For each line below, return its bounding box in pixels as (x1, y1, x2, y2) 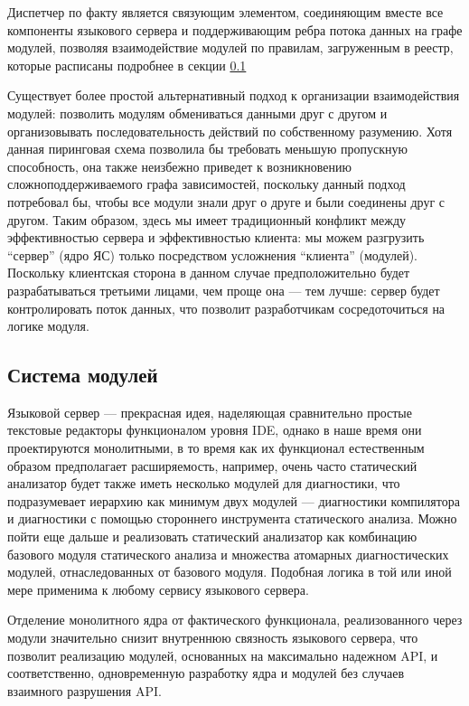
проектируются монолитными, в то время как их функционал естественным (7, 438, 425, 457)
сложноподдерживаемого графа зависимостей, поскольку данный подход (7, 174, 406, 193)
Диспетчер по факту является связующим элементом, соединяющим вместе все (7, 3, 444, 21)
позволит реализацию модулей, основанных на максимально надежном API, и (7, 645, 438, 664)
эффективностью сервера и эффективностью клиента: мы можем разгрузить (7, 228, 425, 247)
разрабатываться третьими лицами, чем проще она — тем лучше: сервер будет (7, 280, 440, 299)
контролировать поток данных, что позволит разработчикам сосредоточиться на (7, 298, 446, 317)
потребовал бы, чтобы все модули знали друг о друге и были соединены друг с (7, 192, 446, 211)
